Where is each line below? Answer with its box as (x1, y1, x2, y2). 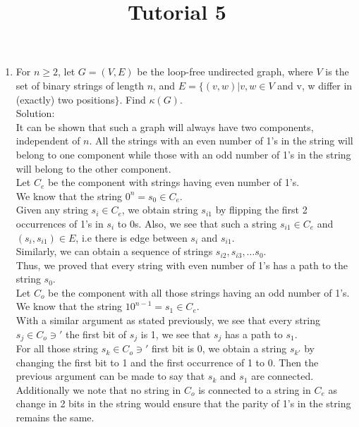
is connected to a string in (198, 382, 311, 397)
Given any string (16, 202, 88, 217)
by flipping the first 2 (215, 202, 308, 217)
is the (325, 64, 349, 79)
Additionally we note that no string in (16, 382, 181, 397)
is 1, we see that (140, 326, 211, 341)
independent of (16, 133, 80, 148)
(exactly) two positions (16, 92, 115, 106)
